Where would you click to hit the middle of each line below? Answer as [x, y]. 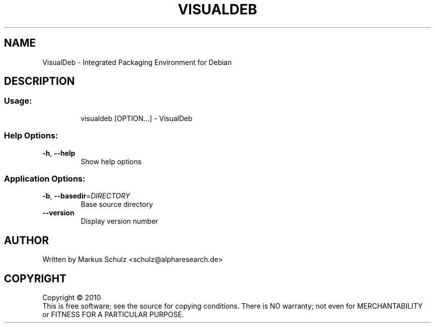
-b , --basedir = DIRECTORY [86, 196]
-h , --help [59, 153]
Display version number [119, 221]
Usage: [18, 101]
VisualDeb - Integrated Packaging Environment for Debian [137, 62]
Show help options [111, 161]
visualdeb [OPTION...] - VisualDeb [137, 118]
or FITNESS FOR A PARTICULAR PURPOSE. [113, 314]
